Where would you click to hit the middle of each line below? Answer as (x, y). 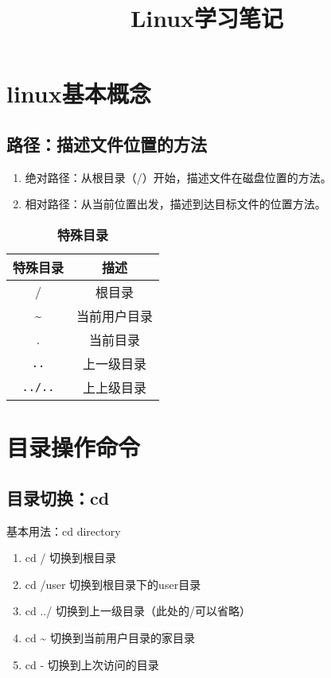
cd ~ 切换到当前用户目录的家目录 (110, 637)
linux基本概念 (79, 93)
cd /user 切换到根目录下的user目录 (113, 584)
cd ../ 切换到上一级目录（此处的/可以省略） (138, 611)
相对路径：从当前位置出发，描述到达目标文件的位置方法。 (175, 204)
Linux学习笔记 (207, 18)
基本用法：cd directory (64, 531)
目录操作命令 (74, 447)
